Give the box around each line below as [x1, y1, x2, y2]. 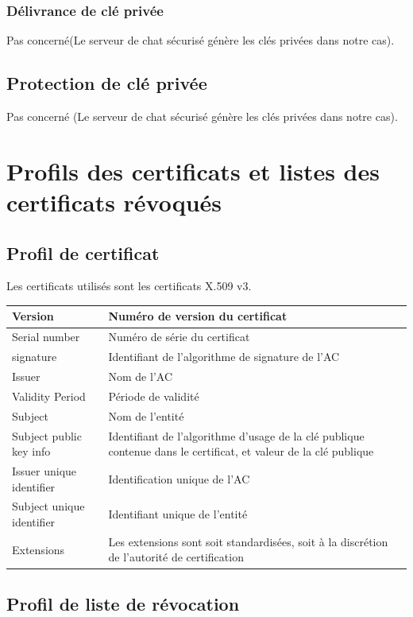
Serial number [12, 328, 80, 345]
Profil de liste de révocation [6, 591, 240, 615]
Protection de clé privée [6, 71, 207, 95]
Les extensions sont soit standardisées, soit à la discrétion [108, 533, 388, 549]
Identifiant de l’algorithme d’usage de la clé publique [108, 427, 365, 444]
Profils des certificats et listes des [6, 154, 380, 187]
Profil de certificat [6, 240, 160, 265]
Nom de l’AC [108, 368, 172, 384]
